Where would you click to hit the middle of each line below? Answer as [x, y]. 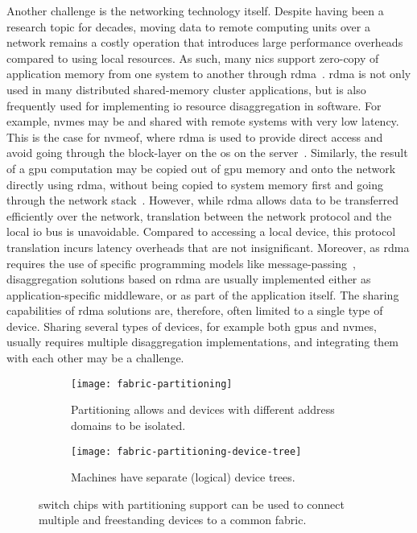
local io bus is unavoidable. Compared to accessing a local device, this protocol [201, 231]
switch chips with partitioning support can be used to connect [192, 504]
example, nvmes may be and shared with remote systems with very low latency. [203, 121]
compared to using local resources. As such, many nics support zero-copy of [193, 58]
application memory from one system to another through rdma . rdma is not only [209, 74]
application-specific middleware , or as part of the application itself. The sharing [203, 294]
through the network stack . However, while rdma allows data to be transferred [202, 200]
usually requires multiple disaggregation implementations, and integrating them [203, 342]
